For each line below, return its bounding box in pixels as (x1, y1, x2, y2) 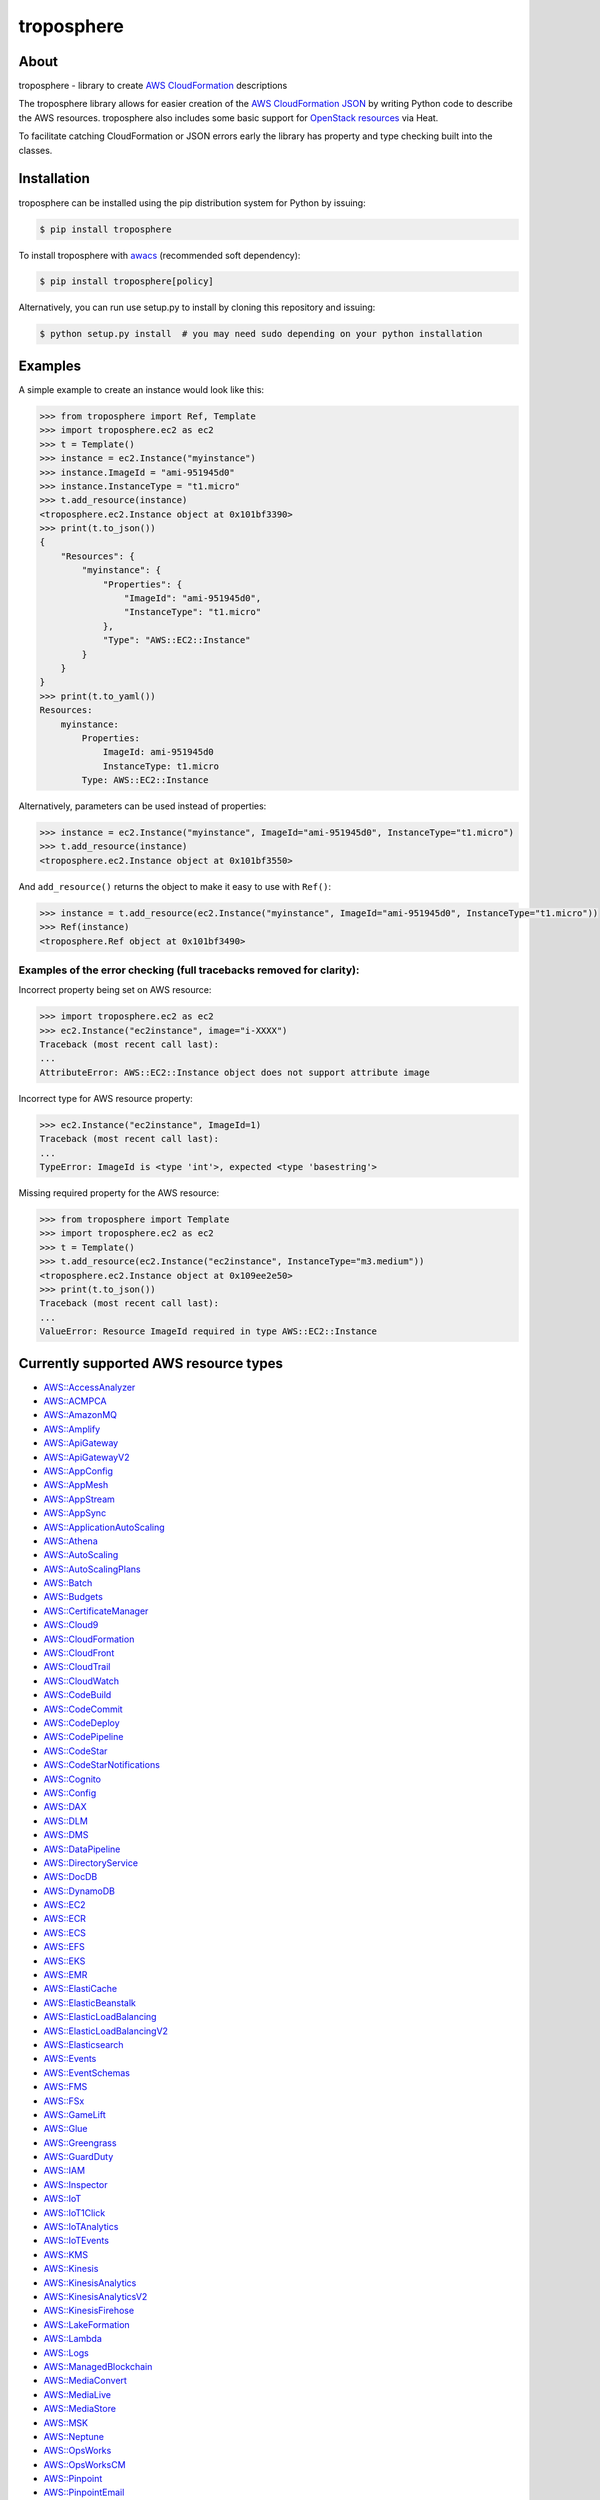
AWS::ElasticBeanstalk (43, 1996, 137, 2009)
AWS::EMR (43, 1969, 88, 1981)
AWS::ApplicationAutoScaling (43, 1521, 165, 1533)
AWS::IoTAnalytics (43, 2221, 119, 2233)
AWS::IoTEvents (43, 2235, 110, 2247)
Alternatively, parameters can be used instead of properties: (18, 800, 267, 812)
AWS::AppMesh (43, 1479, 109, 1491)
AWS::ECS (43, 1926, 87, 1939)
